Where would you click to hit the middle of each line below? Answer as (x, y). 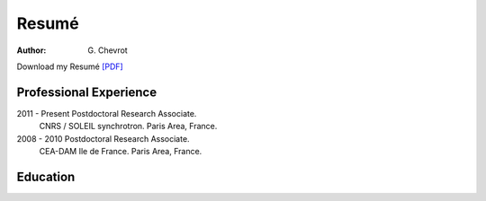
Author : (31, 50)
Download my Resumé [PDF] (70, 66)
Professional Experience (87, 92)
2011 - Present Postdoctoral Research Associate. (107, 113)
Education (46, 176)
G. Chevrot (108, 50)
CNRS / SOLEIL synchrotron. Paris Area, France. (128, 127)
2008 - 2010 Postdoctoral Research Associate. (103, 138)
